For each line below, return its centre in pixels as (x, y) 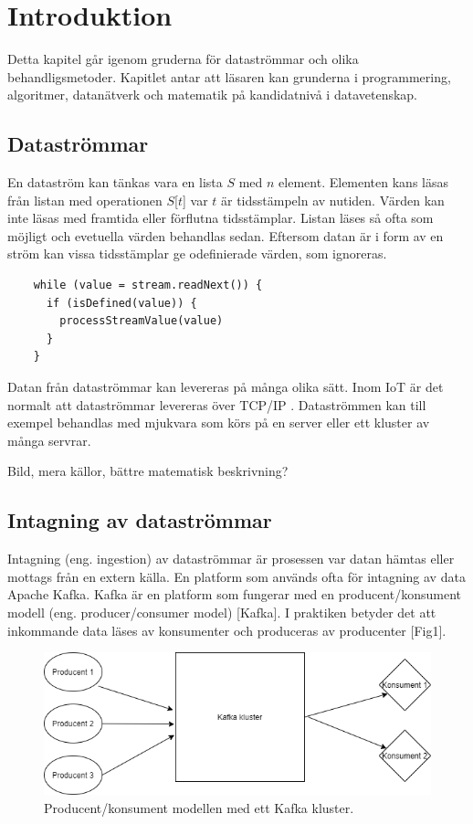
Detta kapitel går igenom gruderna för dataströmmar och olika (183, 59)
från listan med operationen (85, 200)
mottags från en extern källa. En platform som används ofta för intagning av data (236, 576)
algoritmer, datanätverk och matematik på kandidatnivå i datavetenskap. (213, 95)
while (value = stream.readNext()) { (148, 285)
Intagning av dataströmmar (140, 520)
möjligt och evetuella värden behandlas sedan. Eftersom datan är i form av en (226, 235)
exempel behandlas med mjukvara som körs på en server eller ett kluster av (219, 423)
